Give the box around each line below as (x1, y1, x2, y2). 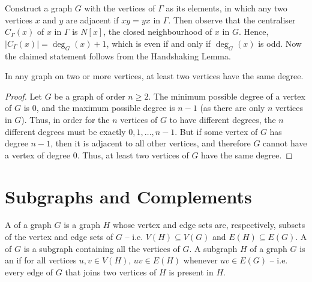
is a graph (64, 218, 100, 231)
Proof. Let (5, 89, 42, 102)
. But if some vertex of (175, 125, 258, 137)
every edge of (5, 265, 53, 278)
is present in (169, 265, 214, 278)
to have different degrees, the (169, 113, 276, 125)
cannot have (263, 137, 307, 149)
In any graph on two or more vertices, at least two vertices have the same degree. (5, 70, 304, 82)
